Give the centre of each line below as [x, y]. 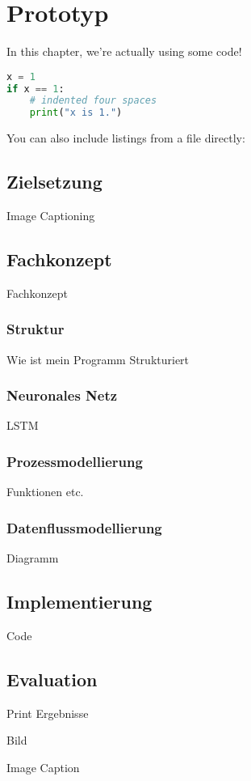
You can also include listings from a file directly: [126, 138]
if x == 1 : [36, 89]
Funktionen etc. [45, 492]
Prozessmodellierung [75, 461]
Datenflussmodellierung [84, 527]
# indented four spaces [93, 101]
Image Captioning [51, 216]
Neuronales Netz [62, 395]
